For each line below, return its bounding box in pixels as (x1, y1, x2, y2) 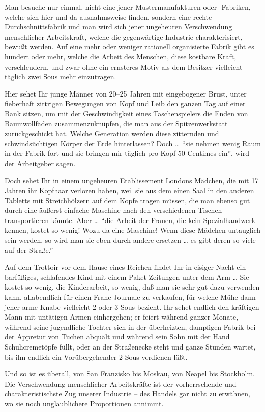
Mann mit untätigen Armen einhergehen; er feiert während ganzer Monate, (5, 311, 239, 322)
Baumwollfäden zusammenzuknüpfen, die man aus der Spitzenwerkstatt (5, 118, 228, 129)
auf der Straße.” (5, 244, 53, 255)
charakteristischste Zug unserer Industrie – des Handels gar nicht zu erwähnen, (5, 388, 251, 399)
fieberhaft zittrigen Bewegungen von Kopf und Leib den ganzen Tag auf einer (5, 98, 246, 109)
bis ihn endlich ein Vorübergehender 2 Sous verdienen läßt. (5, 351, 188, 362)
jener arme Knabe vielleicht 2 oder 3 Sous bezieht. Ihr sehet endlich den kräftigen (5, 301, 259, 312)
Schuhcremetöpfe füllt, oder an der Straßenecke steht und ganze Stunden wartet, (5, 341, 256, 352)
